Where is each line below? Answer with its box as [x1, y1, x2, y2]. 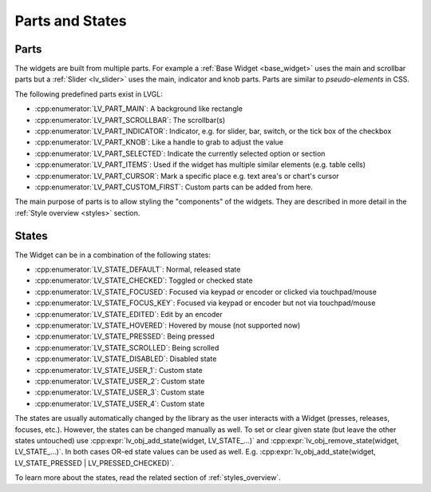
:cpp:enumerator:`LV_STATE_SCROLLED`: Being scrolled [34, 343, 219, 352]
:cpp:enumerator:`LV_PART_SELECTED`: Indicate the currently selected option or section [34, 149, 326, 158]
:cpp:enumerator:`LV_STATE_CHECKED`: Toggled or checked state [34, 276, 253, 285]
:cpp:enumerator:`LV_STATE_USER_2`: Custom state [34, 376, 205, 386]
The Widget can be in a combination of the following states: [14, 250, 212, 260]
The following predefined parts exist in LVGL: [14, 89, 163, 99]
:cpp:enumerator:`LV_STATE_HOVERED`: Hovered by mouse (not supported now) [34, 320, 301, 330]
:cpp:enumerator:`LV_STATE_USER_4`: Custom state [34, 399, 205, 408]
